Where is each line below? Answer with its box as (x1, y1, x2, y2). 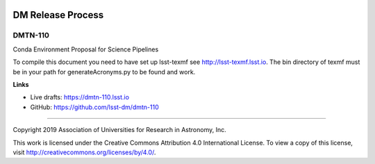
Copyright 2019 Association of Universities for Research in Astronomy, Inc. (12, 126, 226, 134)
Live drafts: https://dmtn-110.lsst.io (30, 93, 130, 101)
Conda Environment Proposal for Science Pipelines (12, 45, 159, 54)
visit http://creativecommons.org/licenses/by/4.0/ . (12, 148, 156, 156)
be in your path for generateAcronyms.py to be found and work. (12, 67, 196, 76)
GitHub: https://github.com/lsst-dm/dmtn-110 (30, 103, 159, 111)
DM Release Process (12, 9, 104, 21)
